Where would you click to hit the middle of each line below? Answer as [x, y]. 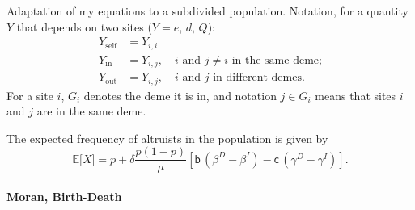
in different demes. [259, 78]
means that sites [356, 95]
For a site [30, 95]
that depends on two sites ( [84, 26]
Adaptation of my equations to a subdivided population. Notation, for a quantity [207, 10]
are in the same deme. [91, 111]
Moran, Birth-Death [64, 197]
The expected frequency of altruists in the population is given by [167, 138]
